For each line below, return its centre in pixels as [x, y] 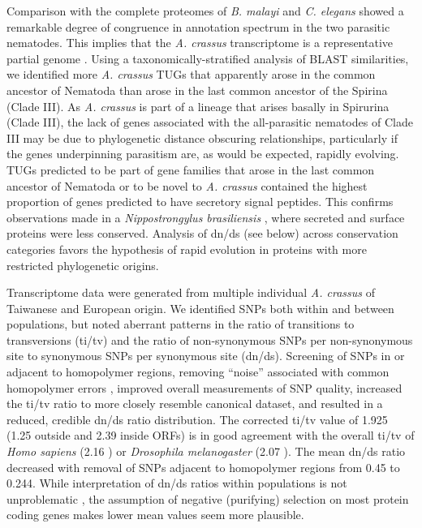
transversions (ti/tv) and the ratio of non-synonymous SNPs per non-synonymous [210, 339]
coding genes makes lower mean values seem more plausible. [155, 515]
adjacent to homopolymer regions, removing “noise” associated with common [198, 372]
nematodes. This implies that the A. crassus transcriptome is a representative [200, 43]
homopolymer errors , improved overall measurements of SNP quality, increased [205, 387]
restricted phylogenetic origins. [83, 265]
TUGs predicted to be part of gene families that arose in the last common [191, 169]
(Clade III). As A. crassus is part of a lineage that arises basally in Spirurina [198, 106]
